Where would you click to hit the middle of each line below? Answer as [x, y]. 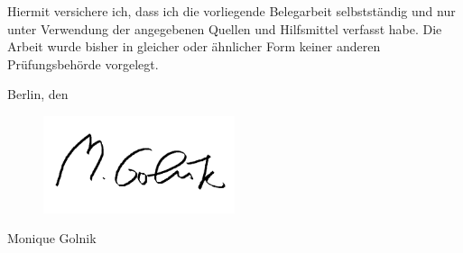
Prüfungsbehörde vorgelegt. [83, 63]
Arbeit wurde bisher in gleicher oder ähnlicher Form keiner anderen [194, 46]
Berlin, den [38, 94]
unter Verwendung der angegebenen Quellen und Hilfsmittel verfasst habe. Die [225, 28]
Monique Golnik [52, 238]
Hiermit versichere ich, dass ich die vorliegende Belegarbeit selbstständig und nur [231, 11]
